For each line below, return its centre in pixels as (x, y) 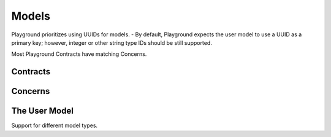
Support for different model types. (55, 125)
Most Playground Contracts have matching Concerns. (79, 54)
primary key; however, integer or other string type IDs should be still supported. (112, 42)
